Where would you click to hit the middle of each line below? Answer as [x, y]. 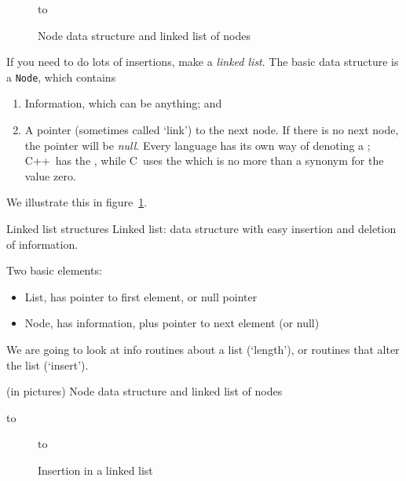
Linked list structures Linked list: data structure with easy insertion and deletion [201, 228]
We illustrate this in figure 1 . [77, 202]
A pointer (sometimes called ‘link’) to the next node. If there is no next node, [212, 130]
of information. [42, 244]
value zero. [50, 175]
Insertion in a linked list [95, 470]
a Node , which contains [61, 77]
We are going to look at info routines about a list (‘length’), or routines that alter [203, 349]
